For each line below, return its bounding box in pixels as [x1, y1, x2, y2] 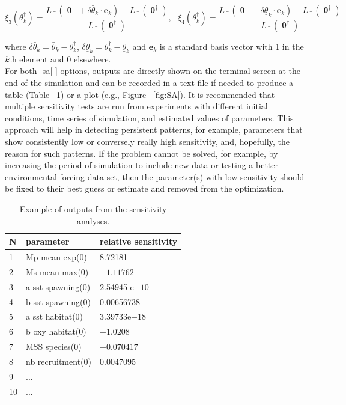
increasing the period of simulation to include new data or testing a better [5, 159, 279, 171]
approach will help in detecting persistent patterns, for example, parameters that [5, 123, 303, 136]
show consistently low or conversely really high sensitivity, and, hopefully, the [5, 135, 290, 148]
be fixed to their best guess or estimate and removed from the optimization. [5, 182, 284, 195]
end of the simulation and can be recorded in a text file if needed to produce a [5, 76, 294, 89]
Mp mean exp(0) [26, 251, 87, 263]
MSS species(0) [26, 340, 82, 353]
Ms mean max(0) [26, 265, 89, 278]
